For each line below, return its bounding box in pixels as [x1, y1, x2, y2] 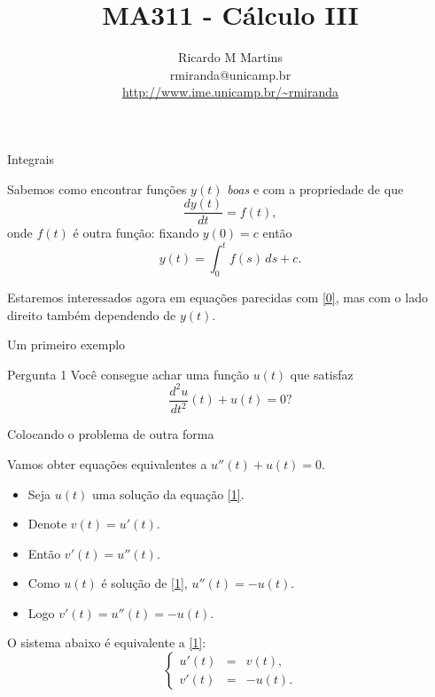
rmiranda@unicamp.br [169, 65, 291, 83]
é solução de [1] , [101, 574, 188, 592]
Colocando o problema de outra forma [7, 425, 214, 443]
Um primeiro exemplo [7, 335, 126, 354]
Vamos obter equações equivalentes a [7, 454, 207, 473]
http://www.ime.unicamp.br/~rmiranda [121, 82, 338, 101]
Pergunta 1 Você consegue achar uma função [7, 364, 249, 383]
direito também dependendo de [7, 305, 176, 324]
